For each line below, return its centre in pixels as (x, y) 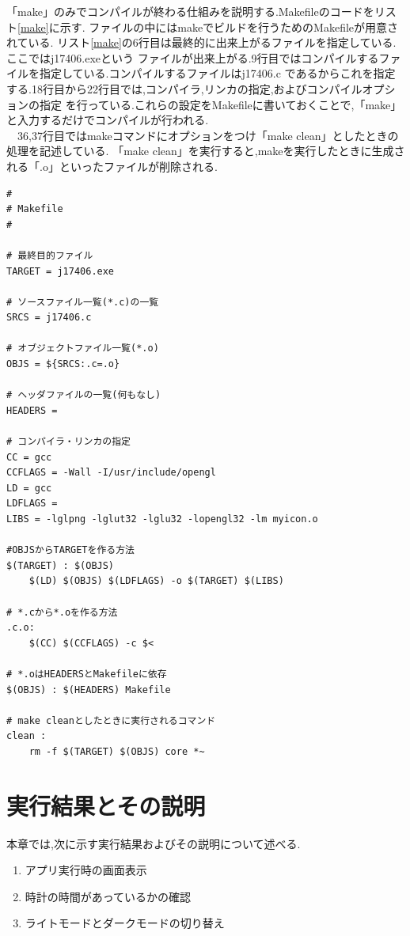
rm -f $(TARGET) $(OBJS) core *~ (117, 751)
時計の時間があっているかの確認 (108, 896)
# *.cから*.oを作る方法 (62, 612)
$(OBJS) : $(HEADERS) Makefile (89, 690)
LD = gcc (29, 488)
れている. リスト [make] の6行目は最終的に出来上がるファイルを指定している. (201, 42)
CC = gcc (29, 457)
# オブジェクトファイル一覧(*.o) (83, 349)
